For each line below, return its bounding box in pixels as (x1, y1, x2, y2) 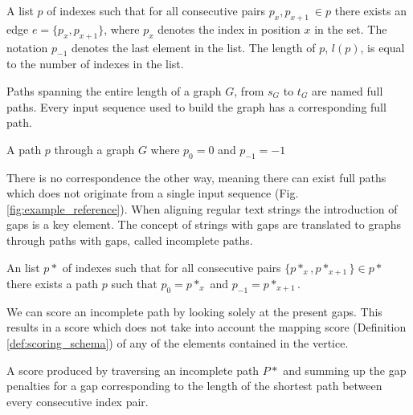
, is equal (360, 39, 405, 55)
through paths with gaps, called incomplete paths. (6, 231, 253, 248)
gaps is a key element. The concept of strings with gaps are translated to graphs (6, 216, 402, 233)
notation (6, 39, 48, 55)
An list (6, 258, 40, 275)
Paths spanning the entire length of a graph (6, 82, 222, 99)
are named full (312, 82, 383, 99)
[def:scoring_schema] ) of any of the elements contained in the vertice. (6, 334, 349, 351)
